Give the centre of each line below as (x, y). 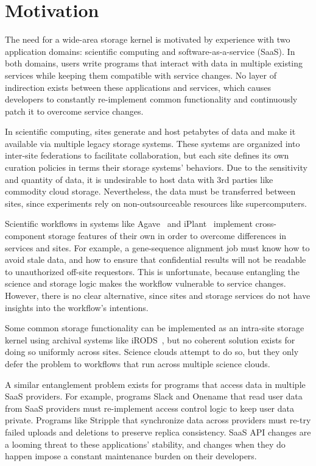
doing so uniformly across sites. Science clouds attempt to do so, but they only (152, 352)
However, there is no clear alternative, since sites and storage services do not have (158, 295)
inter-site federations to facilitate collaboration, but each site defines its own (147, 155)
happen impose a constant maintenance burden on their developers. (131, 456)
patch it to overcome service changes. (74, 111)
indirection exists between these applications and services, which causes (138, 87)
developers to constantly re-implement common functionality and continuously (151, 99)
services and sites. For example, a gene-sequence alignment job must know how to (157, 247)
